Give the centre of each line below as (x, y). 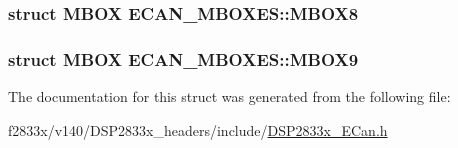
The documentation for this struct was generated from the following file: (229, 96)
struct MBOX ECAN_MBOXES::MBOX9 (183, 58)
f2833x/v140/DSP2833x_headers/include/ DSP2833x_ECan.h (198, 129)
